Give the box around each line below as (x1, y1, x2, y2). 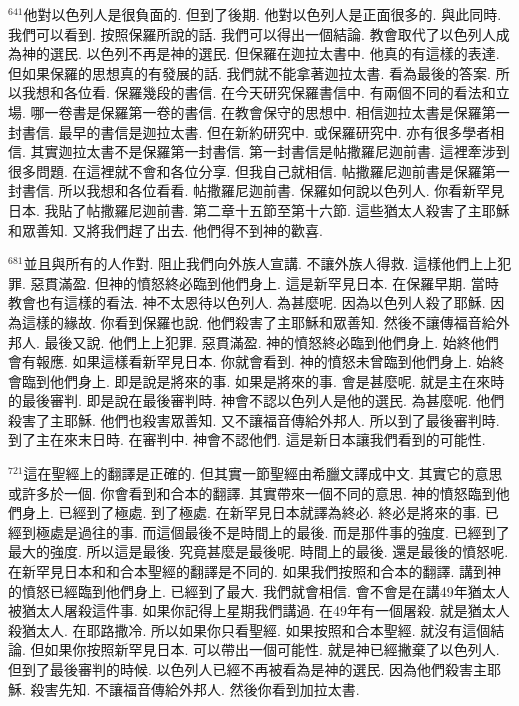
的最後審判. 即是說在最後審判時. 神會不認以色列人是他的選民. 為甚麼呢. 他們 (8, 390, 505, 411)
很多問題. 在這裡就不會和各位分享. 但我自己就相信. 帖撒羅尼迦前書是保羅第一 (8, 160, 510, 181)
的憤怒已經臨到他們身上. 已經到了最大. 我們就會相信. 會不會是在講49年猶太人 (8, 580, 510, 601)
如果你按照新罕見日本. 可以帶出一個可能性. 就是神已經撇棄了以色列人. (44, 639, 500, 660)
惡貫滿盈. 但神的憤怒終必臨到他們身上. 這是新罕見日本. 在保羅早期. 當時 (30, 272, 499, 293)
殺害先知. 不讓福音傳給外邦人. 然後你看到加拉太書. (30, 678, 360, 699)
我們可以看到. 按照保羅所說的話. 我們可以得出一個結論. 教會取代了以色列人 (8, 23, 496, 44)
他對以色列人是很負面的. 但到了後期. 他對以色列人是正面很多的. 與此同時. (23, 4, 502, 24)
